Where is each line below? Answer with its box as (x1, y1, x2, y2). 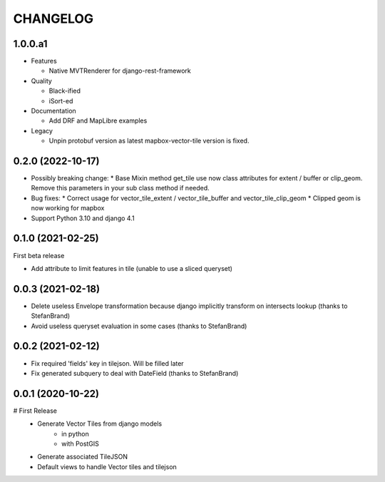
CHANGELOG (13, 11, 94, 26)
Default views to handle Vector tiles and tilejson (37, 462, 178, 471)
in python (61, 429, 89, 438)
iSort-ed (48, 96, 73, 105)
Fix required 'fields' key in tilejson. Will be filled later (31, 359, 185, 367)
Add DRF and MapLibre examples (48, 116, 148, 125)
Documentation (31, 107, 76, 116)
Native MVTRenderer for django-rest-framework (48, 66, 192, 75)
